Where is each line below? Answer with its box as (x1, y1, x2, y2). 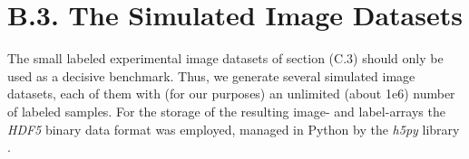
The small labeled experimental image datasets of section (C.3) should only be (7, 49, 444, 68)
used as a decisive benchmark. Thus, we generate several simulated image (7, 66, 415, 85)
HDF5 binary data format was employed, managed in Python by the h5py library (7, 119, 460, 138)
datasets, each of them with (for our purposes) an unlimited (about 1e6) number (7, 84, 455, 103)
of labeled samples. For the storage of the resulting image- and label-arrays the (7, 101, 445, 120)
